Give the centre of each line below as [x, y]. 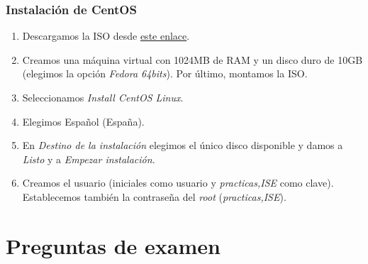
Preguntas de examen [113, 245]
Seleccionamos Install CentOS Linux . [103, 97]
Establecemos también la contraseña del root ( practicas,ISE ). [154, 196]
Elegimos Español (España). [83, 121]
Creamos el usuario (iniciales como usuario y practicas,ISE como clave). [178, 183]
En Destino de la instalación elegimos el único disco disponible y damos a [183, 145]
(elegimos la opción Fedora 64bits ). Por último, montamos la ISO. [165, 73]
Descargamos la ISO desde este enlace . [106, 36]
